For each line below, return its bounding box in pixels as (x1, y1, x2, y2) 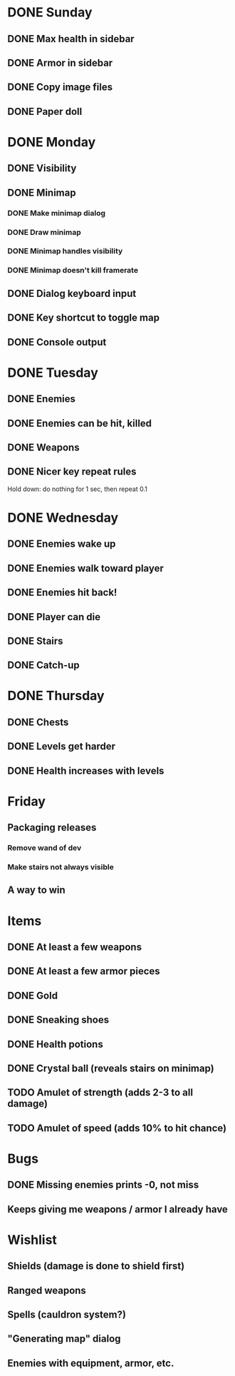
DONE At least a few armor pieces (7, 965, 160, 978)
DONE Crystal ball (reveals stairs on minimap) (7, 1062, 215, 1074)
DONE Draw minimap (7, 227, 81, 237)
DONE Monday (7, 133, 96, 150)
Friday (7, 793, 46, 809)
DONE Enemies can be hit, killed (7, 417, 152, 429)
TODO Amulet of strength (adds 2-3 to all (7, 1086, 194, 1099)
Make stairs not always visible (7, 862, 114, 872)
